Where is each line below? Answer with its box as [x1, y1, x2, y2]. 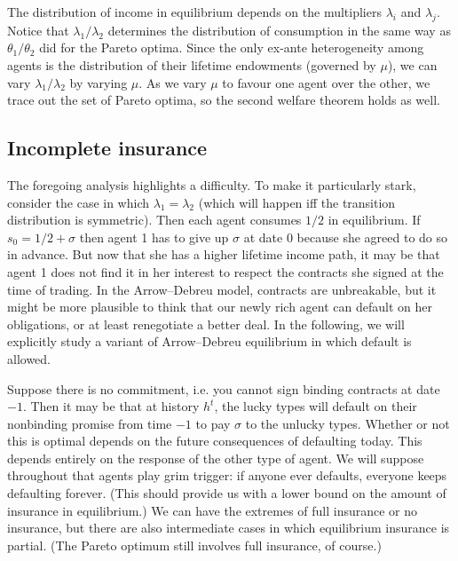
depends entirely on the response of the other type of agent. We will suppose [7, 448, 424, 467]
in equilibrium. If [328, 210, 421, 229]
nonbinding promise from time [7, 414, 172, 432]
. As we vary [138, 73, 207, 91]
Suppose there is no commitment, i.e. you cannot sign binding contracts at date [7, 379, 440, 398]
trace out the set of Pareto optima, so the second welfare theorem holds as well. [7, 91, 440, 109]
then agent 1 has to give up [79, 227, 229, 246]
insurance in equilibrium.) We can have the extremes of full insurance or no [7, 501, 418, 519]
